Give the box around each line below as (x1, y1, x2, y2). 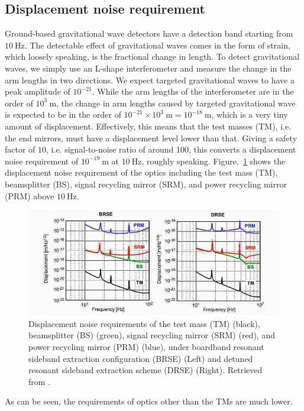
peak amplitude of (5, 85, 70, 98)
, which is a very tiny (211, 108, 288, 121)
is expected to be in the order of (5, 108, 121, 121)
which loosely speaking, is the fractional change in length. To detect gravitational (5, 50, 300, 63)
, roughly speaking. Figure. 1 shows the (141, 154, 286, 167)
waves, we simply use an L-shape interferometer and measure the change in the (5, 62, 292, 74)
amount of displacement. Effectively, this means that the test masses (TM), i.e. (5, 119, 292, 132)
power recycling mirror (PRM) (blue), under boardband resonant (28, 341, 264, 353)
